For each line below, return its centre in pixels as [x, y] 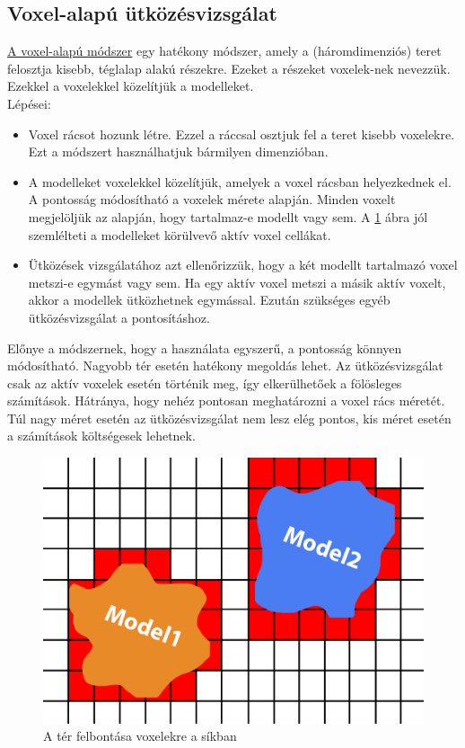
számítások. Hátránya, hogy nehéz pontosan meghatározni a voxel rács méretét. [226, 401]
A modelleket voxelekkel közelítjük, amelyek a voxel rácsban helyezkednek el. [240, 181]
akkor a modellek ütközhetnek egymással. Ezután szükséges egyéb [209, 300]
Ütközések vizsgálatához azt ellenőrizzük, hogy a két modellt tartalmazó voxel [243, 265]
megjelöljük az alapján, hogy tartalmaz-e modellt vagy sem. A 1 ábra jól [228, 216]
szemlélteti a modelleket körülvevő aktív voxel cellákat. [180, 234]
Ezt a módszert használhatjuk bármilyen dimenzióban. [178, 151]
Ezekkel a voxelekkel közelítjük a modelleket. [131, 86]
